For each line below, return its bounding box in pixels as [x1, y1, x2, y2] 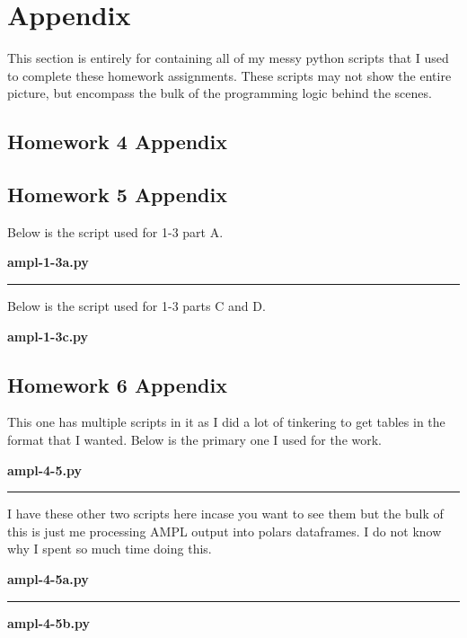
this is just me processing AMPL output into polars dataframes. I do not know [7, 521, 442, 540]
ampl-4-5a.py [7, 570, 89, 589]
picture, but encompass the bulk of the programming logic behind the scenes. [7, 84, 432, 102]
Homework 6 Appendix [7, 370, 227, 398]
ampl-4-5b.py [7, 613, 90, 632]
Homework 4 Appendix [7, 128, 227, 155]
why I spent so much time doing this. [7, 539, 212, 558]
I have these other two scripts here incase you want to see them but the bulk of [7, 504, 444, 523]
